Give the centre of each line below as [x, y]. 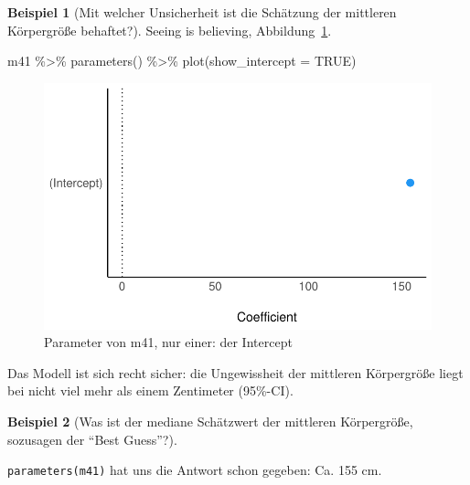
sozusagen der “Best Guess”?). [92, 439]
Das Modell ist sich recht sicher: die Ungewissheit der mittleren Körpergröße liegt [235, 372]
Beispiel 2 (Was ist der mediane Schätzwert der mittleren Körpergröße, [210, 421]
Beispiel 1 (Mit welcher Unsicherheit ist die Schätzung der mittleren [202, 12]
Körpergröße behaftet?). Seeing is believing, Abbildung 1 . [170, 30]
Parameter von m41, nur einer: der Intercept [168, 342]
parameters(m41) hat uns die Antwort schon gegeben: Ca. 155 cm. [195, 470]
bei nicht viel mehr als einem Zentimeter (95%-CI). [150, 390]
